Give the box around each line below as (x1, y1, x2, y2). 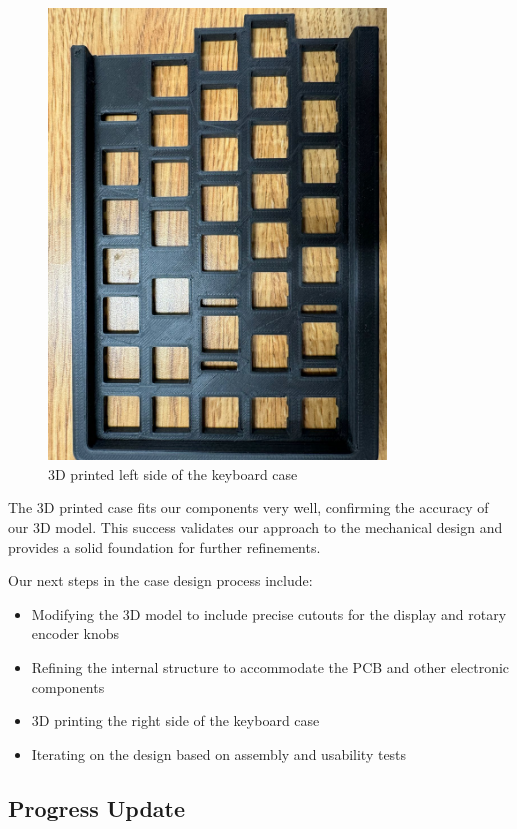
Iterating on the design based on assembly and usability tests (31, 743, 407, 764)
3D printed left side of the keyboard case (48, 463, 298, 484)
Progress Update (8, 792, 186, 823)
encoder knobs (31, 623, 120, 644)
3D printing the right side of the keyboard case (31, 710, 320, 731)
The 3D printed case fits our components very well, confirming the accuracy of (8, 497, 489, 518)
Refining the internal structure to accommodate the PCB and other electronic (31, 657, 510, 677)
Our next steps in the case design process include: (8, 570, 313, 591)
